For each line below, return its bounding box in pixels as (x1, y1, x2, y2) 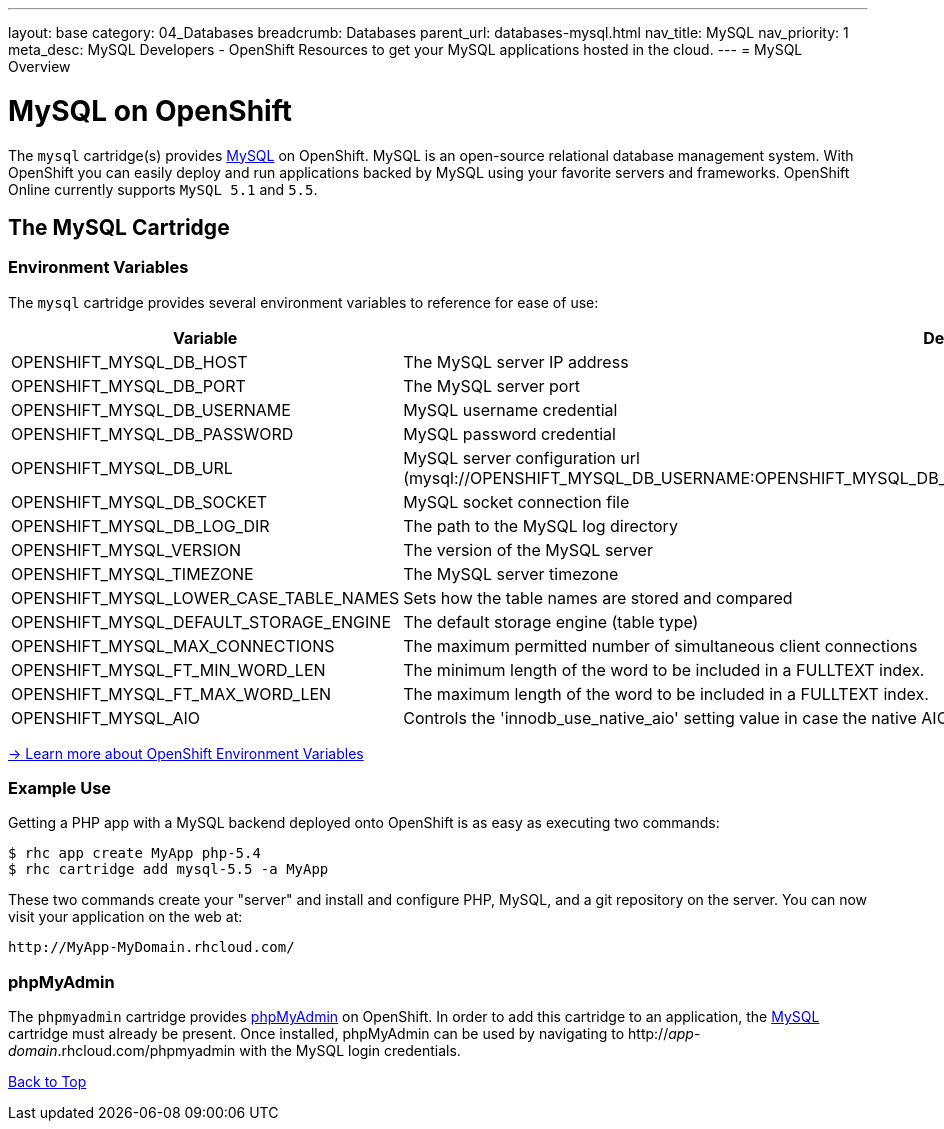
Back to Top (8, 1073, 87, 1091)
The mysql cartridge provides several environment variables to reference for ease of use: (8, 293, 599, 311)
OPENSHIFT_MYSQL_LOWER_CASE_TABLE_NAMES (11, 587, 400, 608)
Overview (8, 58, 71, 75)
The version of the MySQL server (403, 539, 653, 560)
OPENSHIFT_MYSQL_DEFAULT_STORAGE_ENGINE (11, 611, 392, 632)
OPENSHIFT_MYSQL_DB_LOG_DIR (11, 515, 270, 536)
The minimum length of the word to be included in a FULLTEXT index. (403, 659, 925, 680)
